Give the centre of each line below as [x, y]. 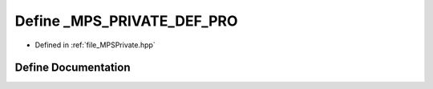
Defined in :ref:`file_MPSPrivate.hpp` [95, 45]
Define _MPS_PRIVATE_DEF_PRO [126, 21]
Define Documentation [73, 68]
